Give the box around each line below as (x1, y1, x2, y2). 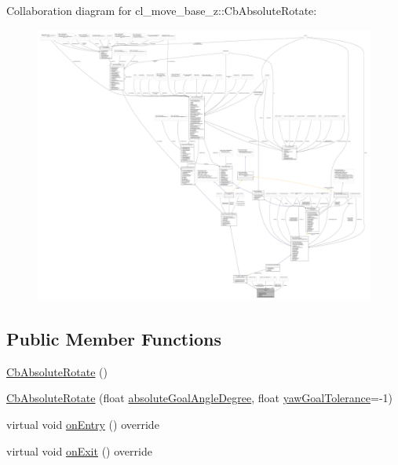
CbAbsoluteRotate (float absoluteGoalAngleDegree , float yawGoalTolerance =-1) (6, 390, 393, 406)
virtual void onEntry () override (6, 416, 159, 432)
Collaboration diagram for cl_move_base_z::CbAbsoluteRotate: (6, 2, 317, 18)
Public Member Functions (6, 326, 221, 350)
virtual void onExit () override (6, 442, 152, 459)
